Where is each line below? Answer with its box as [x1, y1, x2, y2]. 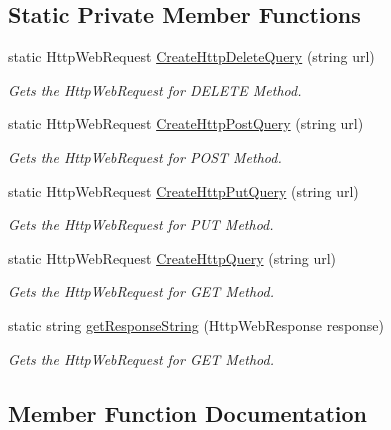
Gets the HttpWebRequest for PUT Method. [8, 214, 274, 235]
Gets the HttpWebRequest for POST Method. [8, 146, 282, 167]
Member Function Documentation [8, 397, 368, 428]
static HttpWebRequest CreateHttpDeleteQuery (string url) [8, 46, 375, 67]
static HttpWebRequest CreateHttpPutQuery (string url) [8, 180, 359, 201]
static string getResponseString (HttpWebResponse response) [8, 314, 385, 335]
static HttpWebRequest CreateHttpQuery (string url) [8, 247, 337, 268]
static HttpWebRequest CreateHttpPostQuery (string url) [8, 113, 364, 134]
